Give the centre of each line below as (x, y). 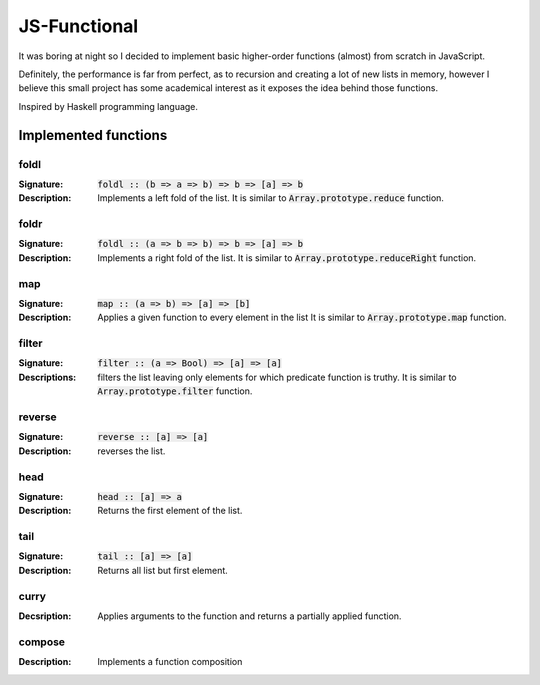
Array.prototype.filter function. (175, 391)
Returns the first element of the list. (170, 511)
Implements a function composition (170, 662)
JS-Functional (78, 26)
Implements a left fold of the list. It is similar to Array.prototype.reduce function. (271, 198)
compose (41, 642)
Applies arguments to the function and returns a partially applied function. (249, 616)
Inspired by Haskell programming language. (108, 106)
